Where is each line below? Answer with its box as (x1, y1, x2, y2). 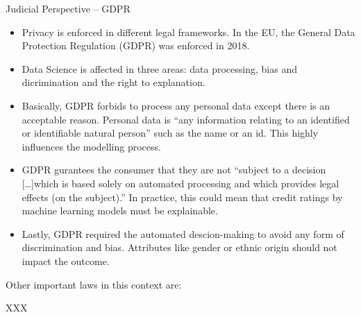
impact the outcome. (22, 253, 110, 268)
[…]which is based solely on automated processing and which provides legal (22, 175, 339, 190)
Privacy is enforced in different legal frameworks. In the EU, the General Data (22, 24, 355, 39)
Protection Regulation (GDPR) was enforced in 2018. (22, 38, 250, 53)
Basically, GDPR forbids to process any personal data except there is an (22, 98, 330, 112)
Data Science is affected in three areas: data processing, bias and (22, 61, 297, 76)
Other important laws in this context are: (6, 277, 182, 291)
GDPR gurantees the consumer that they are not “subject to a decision (22, 162, 326, 177)
